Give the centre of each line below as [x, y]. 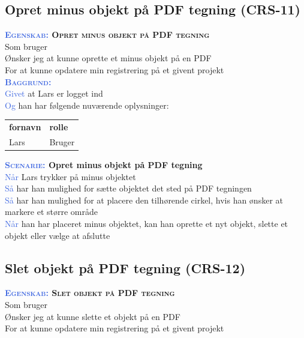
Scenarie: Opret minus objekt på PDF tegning [104, 165]
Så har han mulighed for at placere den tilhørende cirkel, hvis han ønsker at [144, 200]
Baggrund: [28, 81]
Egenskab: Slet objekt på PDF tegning [90, 293]
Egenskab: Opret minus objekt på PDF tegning [107, 35]
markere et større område [52, 212]
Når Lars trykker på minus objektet [70, 176]
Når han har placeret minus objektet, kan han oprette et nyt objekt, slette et [147, 224]
